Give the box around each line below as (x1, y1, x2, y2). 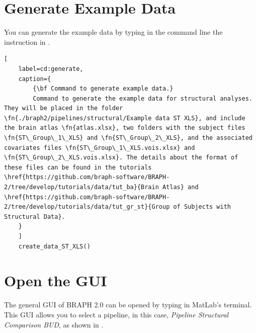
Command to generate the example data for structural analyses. (33, 95, 252, 102)
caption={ (18, 75, 51, 82)
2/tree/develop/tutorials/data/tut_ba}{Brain (4, 184, 159, 191)
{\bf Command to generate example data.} (33, 85, 174, 93)
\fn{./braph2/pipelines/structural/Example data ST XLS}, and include (4, 114, 245, 122)
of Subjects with (173, 203, 231, 211)
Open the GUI (4, 270, 107, 291)
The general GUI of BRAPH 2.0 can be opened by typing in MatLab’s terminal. (4, 299, 252, 310)
